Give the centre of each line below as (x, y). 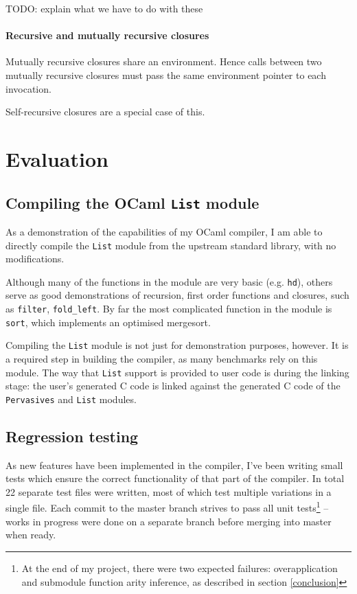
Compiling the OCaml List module (133, 202)
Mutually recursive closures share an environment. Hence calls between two (164, 61)
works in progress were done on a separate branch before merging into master (169, 521)
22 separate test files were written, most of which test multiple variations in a (169, 491)
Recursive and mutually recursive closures (107, 35)
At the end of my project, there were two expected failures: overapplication (180, 568)
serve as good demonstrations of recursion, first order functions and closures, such (177, 295)
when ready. (31, 535)
